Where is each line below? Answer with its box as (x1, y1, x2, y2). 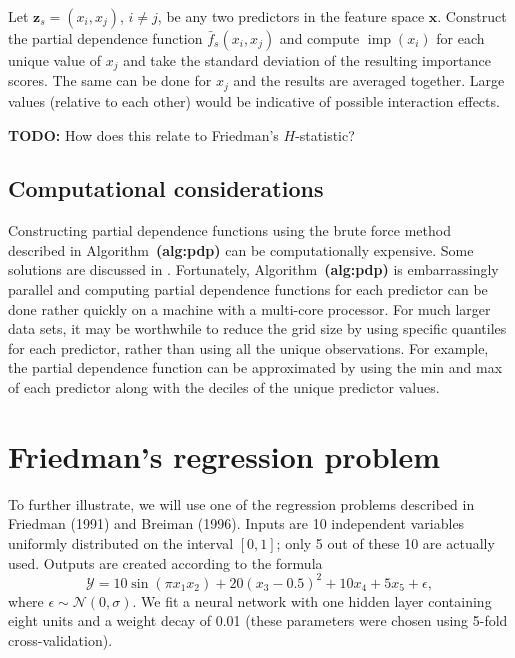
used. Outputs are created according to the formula (8, 552, 323, 573)
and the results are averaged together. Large (233, 70, 505, 91)
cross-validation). (8, 629, 113, 650)
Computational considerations (8, 173, 324, 204)
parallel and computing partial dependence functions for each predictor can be (8, 279, 488, 300)
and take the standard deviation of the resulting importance (123, 50, 491, 70)
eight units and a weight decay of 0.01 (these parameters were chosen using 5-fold (8, 610, 508, 631)
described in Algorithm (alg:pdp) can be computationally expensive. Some (8, 239, 474, 260)
